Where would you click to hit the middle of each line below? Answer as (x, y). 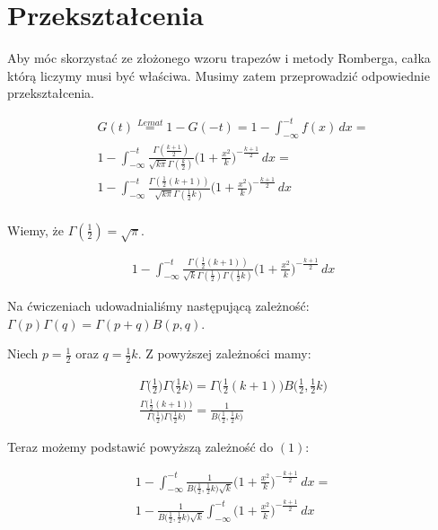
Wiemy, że (35, 230)
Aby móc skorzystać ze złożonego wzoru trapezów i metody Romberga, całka (219, 58)
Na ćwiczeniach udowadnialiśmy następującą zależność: (158, 305)
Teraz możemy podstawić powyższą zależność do (140, 446)
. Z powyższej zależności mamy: (224, 353)
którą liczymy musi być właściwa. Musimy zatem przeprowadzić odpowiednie (219, 75)
